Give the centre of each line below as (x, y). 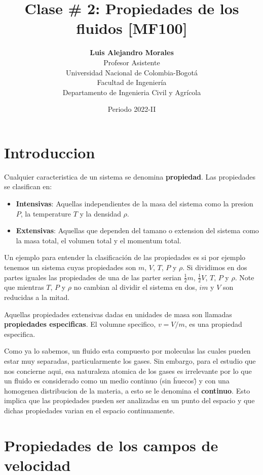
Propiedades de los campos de (111, 445)
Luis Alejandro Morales (132, 52)
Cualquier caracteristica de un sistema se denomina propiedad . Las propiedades (130, 176)
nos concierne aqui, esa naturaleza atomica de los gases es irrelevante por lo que (128, 371)
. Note (245, 277)
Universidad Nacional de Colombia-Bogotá (132, 72)
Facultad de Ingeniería (132, 82)
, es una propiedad (213, 324)
